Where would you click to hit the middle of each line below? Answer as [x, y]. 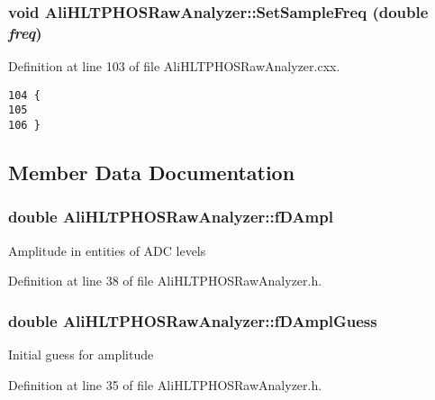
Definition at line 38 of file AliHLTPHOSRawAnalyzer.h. [165, 281]
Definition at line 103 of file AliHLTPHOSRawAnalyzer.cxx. [174, 66]
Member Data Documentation [152, 173]
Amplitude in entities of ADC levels [107, 250]
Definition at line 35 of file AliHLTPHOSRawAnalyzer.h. [165, 384]
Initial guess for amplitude [81, 355]
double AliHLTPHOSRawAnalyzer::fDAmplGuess [193, 320]
